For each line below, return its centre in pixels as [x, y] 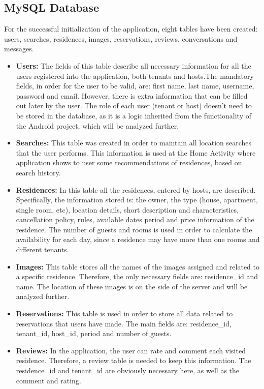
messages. [19, 49]
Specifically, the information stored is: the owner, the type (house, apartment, [137, 200]
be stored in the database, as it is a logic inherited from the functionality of [134, 115]
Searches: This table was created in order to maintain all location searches [134, 143]
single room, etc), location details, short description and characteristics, [127, 209]
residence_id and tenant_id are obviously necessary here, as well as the [128, 370]
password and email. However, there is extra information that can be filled [132, 95]
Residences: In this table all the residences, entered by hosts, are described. [136, 189]
